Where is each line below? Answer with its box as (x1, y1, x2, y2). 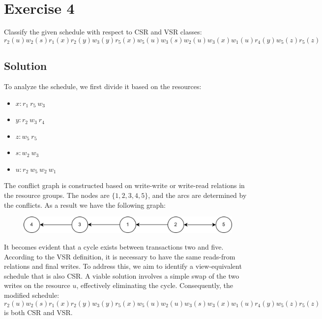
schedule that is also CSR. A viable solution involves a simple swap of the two (4, 270, 239, 281)
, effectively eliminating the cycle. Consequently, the (76, 280, 234, 290)
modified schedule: (4, 289, 59, 300)
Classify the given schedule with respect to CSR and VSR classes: (4, 27, 202, 37)
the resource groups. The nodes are (4, 190, 110, 200)
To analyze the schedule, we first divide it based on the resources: (4, 81, 202, 91)
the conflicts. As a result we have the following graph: (4, 199, 166, 210)
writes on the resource (4, 280, 70, 290)
